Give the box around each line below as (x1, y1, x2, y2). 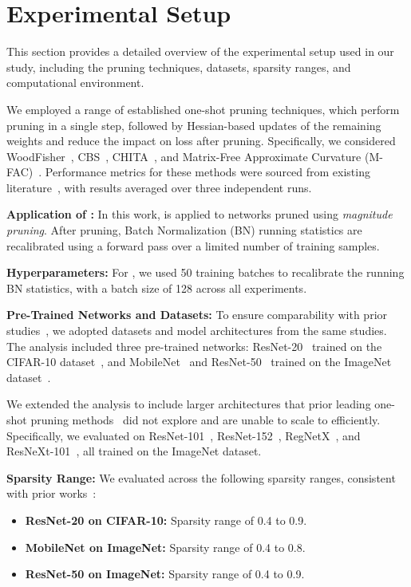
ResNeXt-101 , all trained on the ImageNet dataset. (6, 443, 262, 459)
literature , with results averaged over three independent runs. (6, 179, 312, 195)
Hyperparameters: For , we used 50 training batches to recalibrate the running (6, 264, 405, 281)
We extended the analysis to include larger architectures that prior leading (6, 396, 371, 412)
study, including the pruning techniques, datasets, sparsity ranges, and (6, 58, 351, 75)
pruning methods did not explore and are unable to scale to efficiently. (30, 412, 381, 427)
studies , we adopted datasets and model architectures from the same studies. (6, 322, 387, 339)
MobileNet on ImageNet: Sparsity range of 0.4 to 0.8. (25, 538, 306, 555)
